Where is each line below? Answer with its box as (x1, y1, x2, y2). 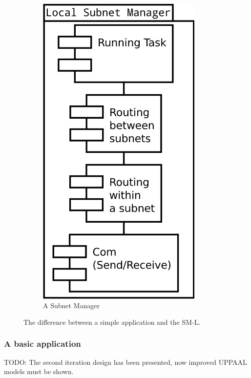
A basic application (4, 337, 81, 350)
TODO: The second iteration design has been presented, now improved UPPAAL (4, 357, 247, 367)
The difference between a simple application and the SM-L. (23, 316, 201, 327)
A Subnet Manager (43, 300, 100, 311)
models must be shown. (4, 366, 74, 377)
